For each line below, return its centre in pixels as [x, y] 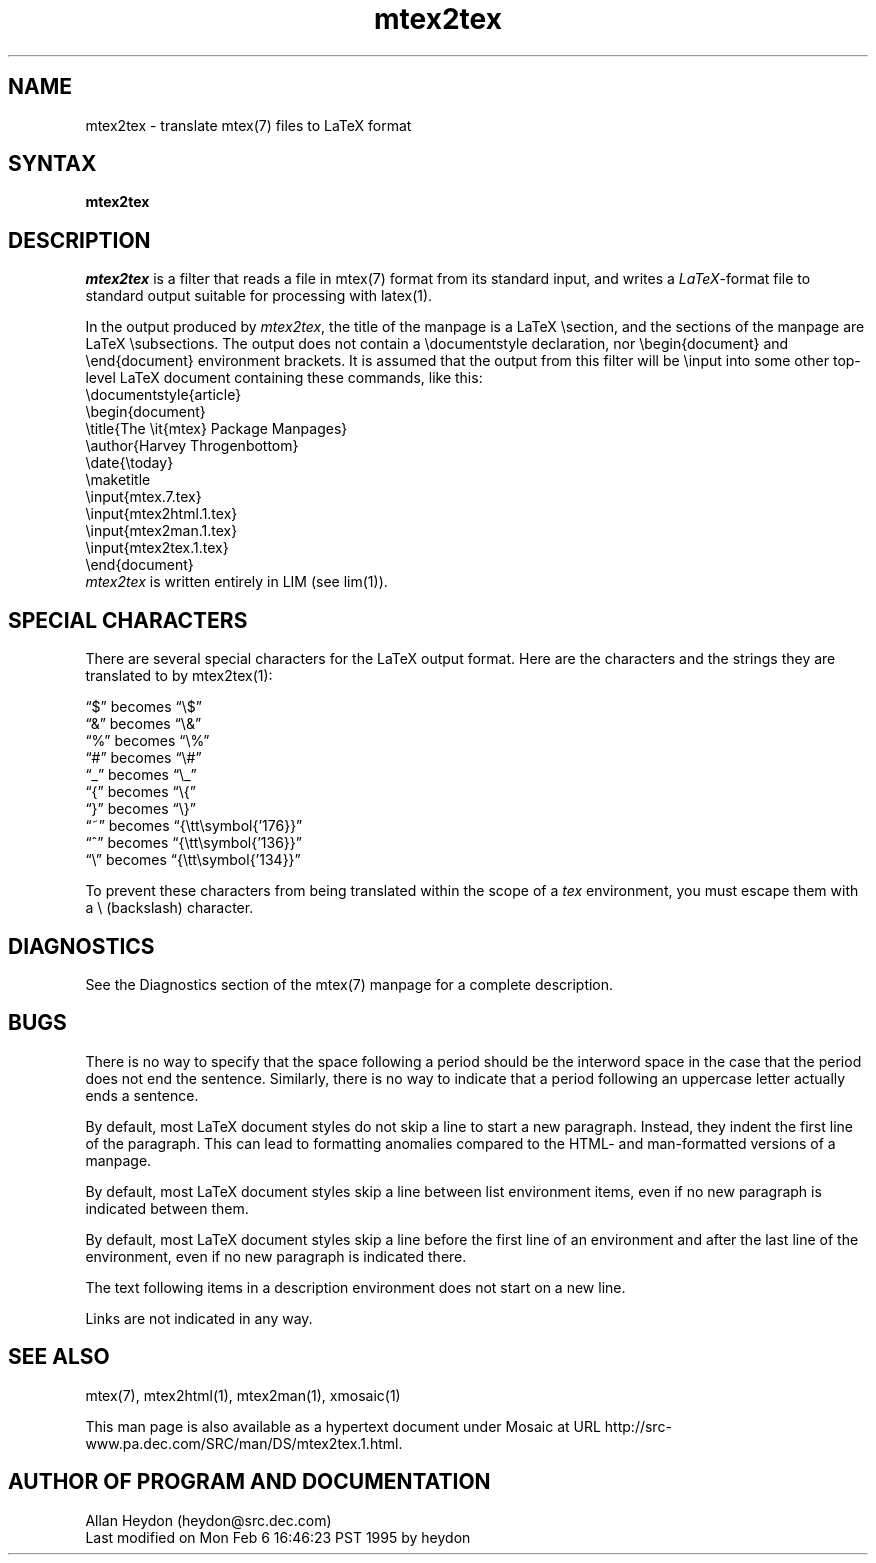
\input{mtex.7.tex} [143, 497]
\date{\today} [129, 463]
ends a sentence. [142, 1095]
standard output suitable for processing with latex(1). [259, 296]
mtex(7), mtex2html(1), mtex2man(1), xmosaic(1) [243, 1395]
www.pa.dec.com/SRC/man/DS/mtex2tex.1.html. [244, 1443]
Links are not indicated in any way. [199, 1318]
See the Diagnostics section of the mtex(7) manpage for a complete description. [349, 984]
